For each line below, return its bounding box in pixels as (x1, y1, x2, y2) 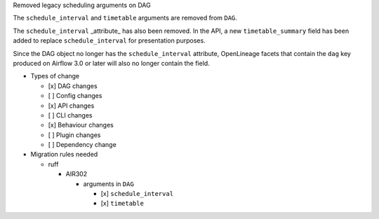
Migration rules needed (30, 150, 98, 159)
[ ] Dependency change (48, 141, 117, 149)
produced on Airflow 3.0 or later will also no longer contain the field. (13, 59, 210, 67)
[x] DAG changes (48, 81, 98, 90)
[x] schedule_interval (100, 190, 174, 198)
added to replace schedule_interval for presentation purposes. (13, 36, 206, 45)
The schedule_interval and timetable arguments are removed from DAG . (13, 14, 238, 22)
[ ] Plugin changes (48, 130, 101, 139)
